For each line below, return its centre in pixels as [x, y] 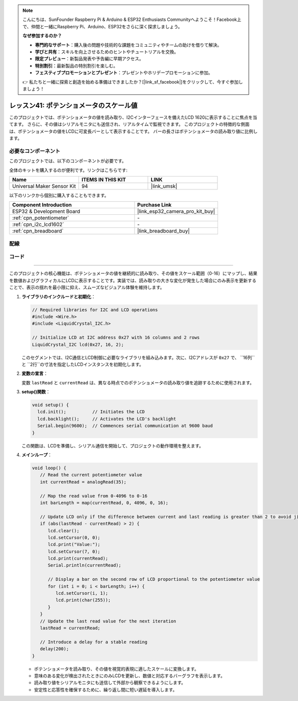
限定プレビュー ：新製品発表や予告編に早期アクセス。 [89, 59]
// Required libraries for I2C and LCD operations [95, 310]
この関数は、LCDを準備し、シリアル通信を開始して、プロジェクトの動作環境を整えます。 [112, 445]
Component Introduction [42, 205]
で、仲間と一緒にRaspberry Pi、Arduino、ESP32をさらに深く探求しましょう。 [103, 26]
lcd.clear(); [64, 530]
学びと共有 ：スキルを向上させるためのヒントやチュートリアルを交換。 [107, 52]
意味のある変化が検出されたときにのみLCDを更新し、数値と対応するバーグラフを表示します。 [130, 676]
